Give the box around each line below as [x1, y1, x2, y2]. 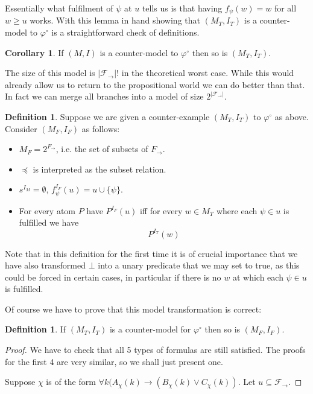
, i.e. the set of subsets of [55, 142, 148, 155]
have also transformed [5, 259, 86, 272]
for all [274, 2, 297, 14]
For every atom [19, 204, 76, 217]
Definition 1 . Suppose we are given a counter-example [5, 110, 210, 123]
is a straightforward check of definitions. [51, 26, 200, 39]
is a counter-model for [109, 323, 191, 335]
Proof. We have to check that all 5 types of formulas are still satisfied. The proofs [5, 343, 306, 356]
